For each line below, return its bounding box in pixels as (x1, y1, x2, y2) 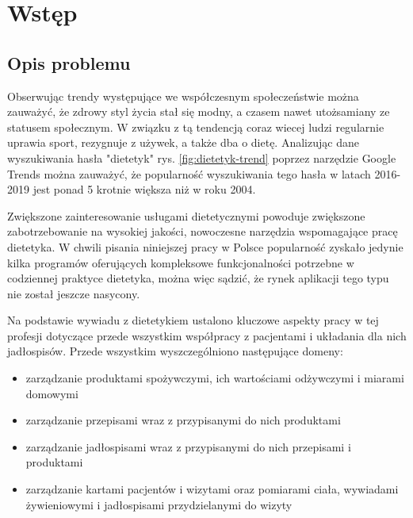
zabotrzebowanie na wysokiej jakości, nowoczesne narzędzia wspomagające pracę (7, 223, 398, 240)
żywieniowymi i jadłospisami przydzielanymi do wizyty (25, 496, 293, 512)
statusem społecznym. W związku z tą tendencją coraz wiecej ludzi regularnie (7, 118, 384, 135)
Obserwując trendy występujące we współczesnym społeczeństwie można (7, 87, 359, 104)
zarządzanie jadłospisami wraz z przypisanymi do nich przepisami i (25, 438, 351, 455)
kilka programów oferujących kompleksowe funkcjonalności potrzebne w (7, 254, 354, 271)
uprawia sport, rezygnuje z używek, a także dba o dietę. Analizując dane (7, 134, 359, 151)
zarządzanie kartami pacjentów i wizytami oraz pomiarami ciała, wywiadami (25, 481, 399, 497)
